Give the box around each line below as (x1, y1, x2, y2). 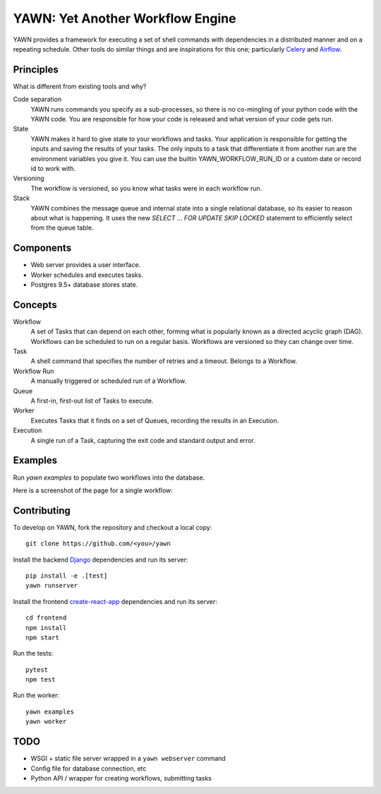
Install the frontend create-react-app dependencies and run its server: (13, 597, 218, 605)
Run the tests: (13, 649, 54, 658)
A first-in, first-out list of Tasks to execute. (30, 396, 154, 405)
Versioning (13, 174, 45, 183)
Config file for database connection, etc (30, 764, 147, 773)
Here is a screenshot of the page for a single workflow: (13, 486, 173, 494)
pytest (25, 665, 49, 674)
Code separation (13, 95, 62, 104)
